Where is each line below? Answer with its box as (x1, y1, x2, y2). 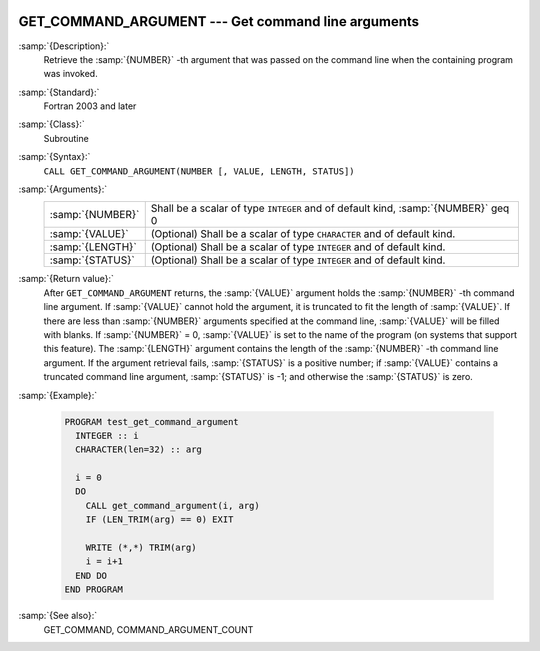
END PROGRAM (64, 584, 124, 595)
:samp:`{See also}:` (18, 610, 98, 622)
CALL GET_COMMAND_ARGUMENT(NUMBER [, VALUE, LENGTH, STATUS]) (43, 165, 355, 177)
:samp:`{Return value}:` (18, 273, 115, 285)
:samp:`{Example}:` (18, 389, 98, 401)
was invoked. (43, 68, 99, 80)
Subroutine (43, 132, 89, 144)
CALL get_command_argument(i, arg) (85, 500, 260, 511)
